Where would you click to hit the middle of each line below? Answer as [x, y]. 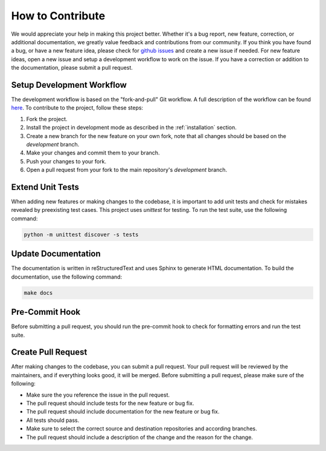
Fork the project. [47, 119]
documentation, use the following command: [67, 277]
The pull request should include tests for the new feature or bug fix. [110, 403]
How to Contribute [58, 16]
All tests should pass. [53, 420]
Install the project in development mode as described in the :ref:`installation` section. [131, 128]
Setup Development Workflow [69, 85]
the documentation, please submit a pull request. [72, 68]
